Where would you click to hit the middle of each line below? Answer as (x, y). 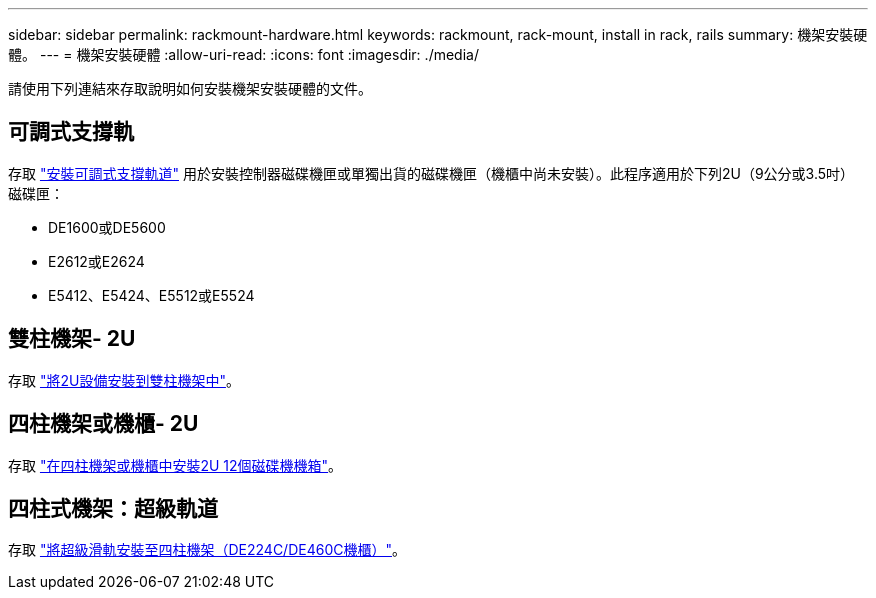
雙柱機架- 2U (72, 339)
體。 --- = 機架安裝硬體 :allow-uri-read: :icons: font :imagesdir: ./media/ (243, 54)
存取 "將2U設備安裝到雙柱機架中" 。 (124, 380)
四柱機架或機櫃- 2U (103, 424)
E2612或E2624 (96, 261)
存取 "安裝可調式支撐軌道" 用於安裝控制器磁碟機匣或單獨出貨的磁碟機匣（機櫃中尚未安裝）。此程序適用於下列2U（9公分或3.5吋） (431, 173)
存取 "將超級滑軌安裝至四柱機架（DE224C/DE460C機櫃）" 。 (207, 550)
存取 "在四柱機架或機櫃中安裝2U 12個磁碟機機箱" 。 (175, 465)
